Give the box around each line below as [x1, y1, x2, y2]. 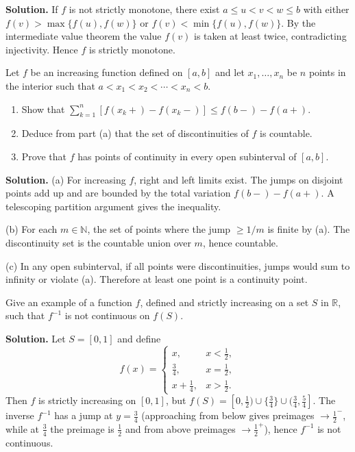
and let [215, 65, 245, 79]
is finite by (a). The [267, 222, 350, 236]
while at [5, 421, 39, 436]
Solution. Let [5, 331, 66, 345]
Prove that [21, 149, 66, 163]
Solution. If [5, 2, 58, 16]
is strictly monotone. [88, 42, 175, 56]
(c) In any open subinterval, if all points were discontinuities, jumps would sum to [5, 258, 350, 273]
